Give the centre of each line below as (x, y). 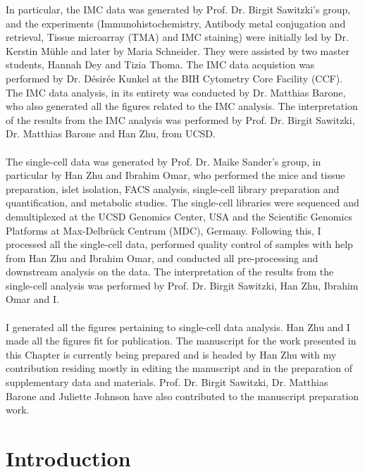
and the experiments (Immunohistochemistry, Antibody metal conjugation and (176, 23)
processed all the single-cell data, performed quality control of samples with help (179, 244)
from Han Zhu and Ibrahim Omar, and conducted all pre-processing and (162, 257)
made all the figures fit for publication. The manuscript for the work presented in (181, 341)
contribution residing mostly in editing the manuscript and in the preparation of (179, 368)
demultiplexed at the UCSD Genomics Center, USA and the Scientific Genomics (179, 216)
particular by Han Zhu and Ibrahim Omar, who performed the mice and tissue (175, 175)
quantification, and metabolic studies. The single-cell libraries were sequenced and (182, 203)
